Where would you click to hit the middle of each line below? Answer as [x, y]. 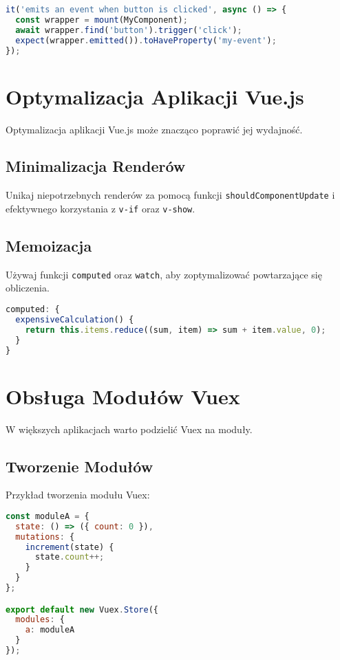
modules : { [40, 620]
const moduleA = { [47, 516]
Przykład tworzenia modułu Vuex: [78, 495]
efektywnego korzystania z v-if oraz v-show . [100, 208]
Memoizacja [49, 245]
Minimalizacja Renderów [96, 166]
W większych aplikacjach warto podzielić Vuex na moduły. [129, 429]
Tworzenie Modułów [79, 466]
